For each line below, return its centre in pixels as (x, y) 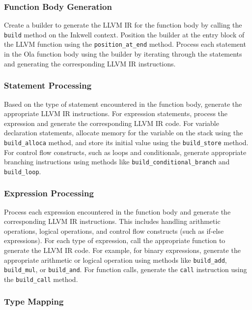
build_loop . (23, 171)
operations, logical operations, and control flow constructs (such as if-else (114, 231)
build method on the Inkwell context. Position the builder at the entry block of (124, 34)
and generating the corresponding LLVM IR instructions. (90, 63)
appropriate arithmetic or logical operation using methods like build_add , (115, 260)
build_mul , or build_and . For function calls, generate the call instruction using (126, 269)
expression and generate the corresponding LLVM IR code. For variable (112, 123)
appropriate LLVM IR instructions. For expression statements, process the (116, 113)
